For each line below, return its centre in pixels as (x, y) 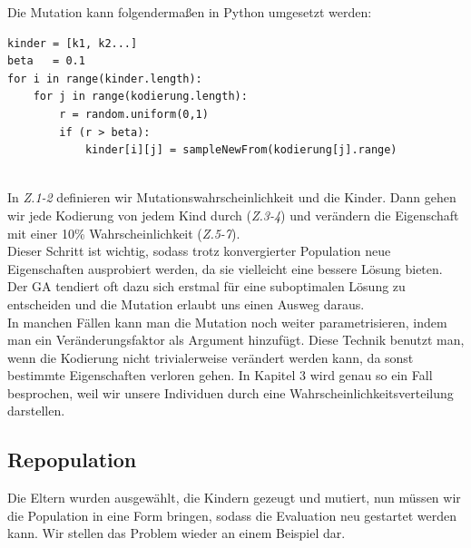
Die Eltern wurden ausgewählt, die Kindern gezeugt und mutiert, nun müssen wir (234, 498)
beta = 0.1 (46, 61)
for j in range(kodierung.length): (140, 97)
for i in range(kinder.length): (105, 78)
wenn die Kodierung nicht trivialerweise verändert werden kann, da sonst (211, 357)
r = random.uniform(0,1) (134, 114)
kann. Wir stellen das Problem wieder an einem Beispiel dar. (177, 533)
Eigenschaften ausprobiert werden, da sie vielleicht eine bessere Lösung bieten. (225, 268)
